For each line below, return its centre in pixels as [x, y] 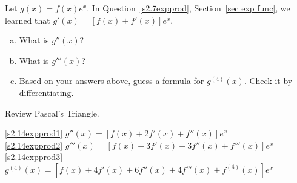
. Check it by [268, 81]
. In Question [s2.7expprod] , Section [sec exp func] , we [189, 8]
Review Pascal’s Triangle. [52, 113]
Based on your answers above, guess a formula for [112, 81]
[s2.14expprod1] [34, 133]
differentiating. [46, 92]
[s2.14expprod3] [34, 157]
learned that [28, 20]
